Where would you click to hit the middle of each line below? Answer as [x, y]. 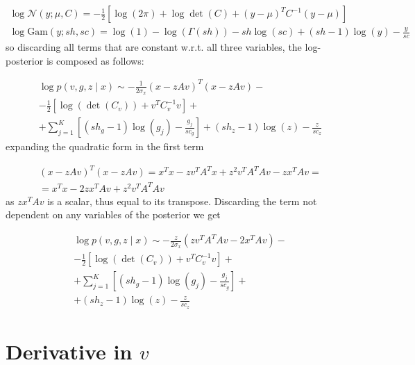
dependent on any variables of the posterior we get [113, 214]
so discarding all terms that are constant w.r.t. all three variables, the [154, 47]
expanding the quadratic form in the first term [105, 146]
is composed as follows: [95, 60]
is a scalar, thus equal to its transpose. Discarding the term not [182, 201]
